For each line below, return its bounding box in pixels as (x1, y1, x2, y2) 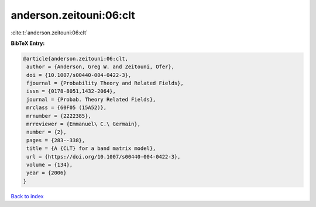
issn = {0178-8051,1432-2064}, (26, 88, 116, 94)
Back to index (11, 192, 44, 199)
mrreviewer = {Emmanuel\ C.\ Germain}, (26, 121, 140, 128)
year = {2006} (26, 170, 67, 176)
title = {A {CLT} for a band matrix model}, (26, 145, 156, 152)
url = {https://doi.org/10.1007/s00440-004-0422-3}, (26, 153, 181, 160)
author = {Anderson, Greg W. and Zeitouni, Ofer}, (26, 64, 175, 70)
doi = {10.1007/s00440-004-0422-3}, (26, 72, 132, 78)
